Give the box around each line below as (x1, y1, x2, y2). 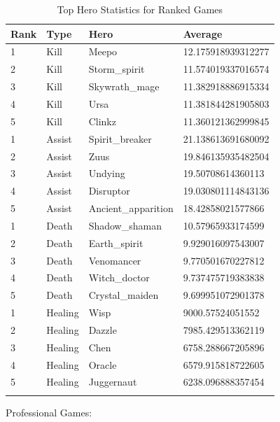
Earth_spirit (88, 235, 143, 250)
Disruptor (88, 183, 130, 198)
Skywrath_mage (88, 79, 160, 94)
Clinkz (88, 113, 116, 128)
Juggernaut (88, 374, 137, 389)
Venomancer (88, 253, 141, 267)
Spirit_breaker (88, 131, 152, 146)
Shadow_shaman (88, 218, 162, 232)
